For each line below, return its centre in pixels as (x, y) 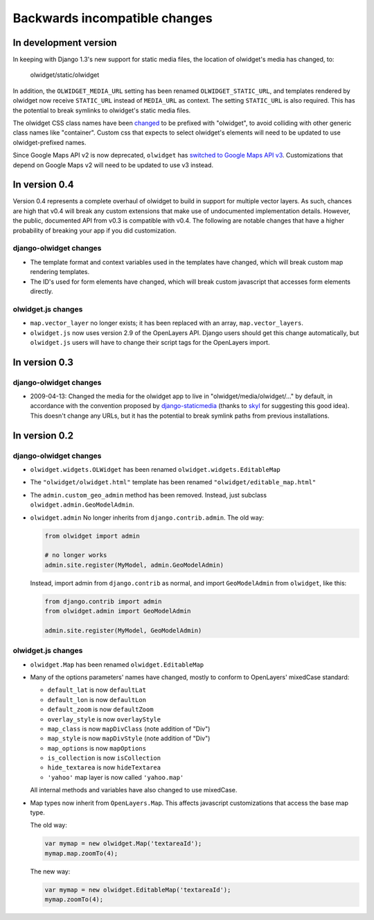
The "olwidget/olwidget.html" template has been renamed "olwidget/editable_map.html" (173, 482)
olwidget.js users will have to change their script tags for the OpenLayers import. (150, 342)
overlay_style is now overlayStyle (104, 719)
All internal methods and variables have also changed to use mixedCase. (134, 790)
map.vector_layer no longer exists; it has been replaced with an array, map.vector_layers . (167, 323)
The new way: (50, 871)
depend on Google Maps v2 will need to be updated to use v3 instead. (113, 165)
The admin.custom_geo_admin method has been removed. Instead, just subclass (148, 495)
